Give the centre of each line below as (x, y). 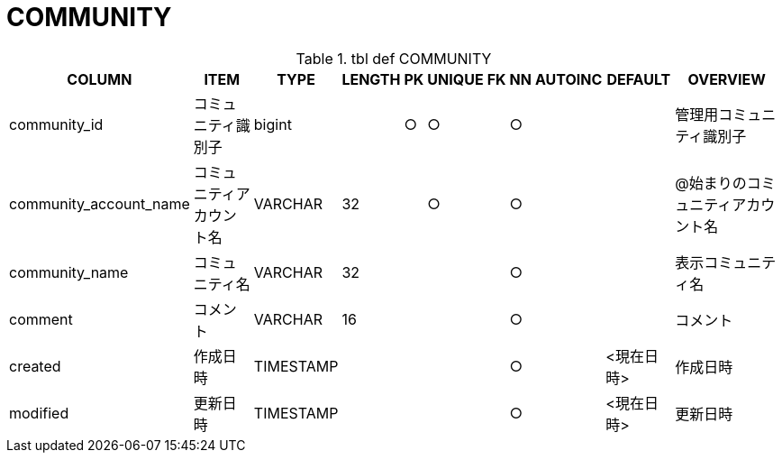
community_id (56, 124)
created (35, 366)
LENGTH (371, 79)
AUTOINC (568, 79)
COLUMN (100, 79)
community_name (69, 272)
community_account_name (100, 203)
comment (41, 319)
